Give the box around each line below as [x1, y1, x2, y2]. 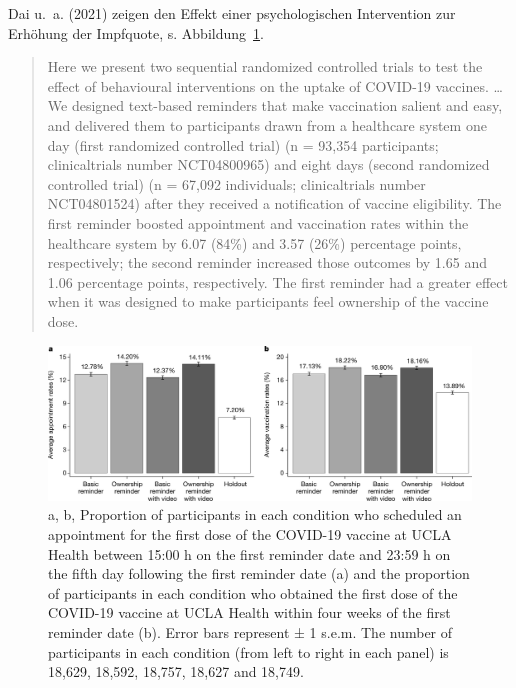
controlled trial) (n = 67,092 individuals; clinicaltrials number [47, 173, 426, 194]
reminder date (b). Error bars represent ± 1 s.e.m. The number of [48, 621, 453, 642]
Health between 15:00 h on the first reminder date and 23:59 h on [48, 543, 451, 564]
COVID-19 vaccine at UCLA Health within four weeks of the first [48, 602, 451, 623]
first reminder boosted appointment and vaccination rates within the [47, 212, 469, 233]
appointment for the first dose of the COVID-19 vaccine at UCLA [48, 523, 452, 544]
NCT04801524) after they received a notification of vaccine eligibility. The [47, 193, 502, 214]
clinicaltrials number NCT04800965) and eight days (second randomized [47, 154, 490, 175]
